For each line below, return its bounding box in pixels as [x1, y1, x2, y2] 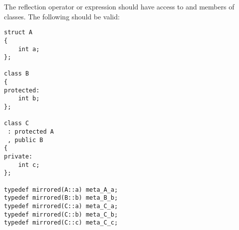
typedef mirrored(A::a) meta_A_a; [4, 186, 118, 193]
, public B [7, 136, 43, 144]
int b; [18, 95, 40, 102]
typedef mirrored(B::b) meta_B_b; [4, 194, 118, 202]
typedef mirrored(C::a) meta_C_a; [4, 202, 118, 210]
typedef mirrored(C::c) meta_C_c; [4, 219, 118, 227]
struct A [4, 29, 33, 36]
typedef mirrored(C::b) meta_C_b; [4, 211, 118, 218]
